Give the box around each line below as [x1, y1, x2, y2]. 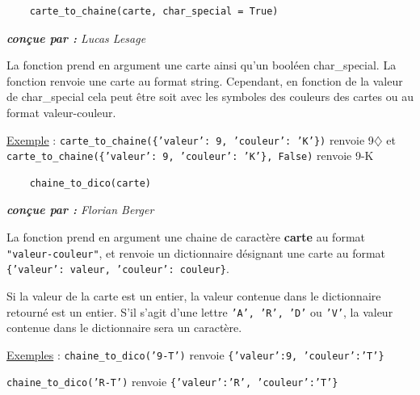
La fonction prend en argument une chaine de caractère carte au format [6, 229, 365, 246]
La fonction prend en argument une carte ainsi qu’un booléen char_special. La [6, 57, 397, 74]
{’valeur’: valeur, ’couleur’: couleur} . [6, 260, 229, 277]
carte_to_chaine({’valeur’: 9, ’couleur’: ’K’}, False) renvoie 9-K [6, 147, 374, 164]
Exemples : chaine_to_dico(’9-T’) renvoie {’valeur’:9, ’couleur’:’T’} [6, 346, 384, 363]
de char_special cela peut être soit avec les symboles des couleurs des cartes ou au [6, 88, 414, 105]
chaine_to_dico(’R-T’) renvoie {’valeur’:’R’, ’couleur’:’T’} [6, 373, 338, 390]
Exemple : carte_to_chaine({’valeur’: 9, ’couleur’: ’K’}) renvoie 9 [6, 131, 374, 148]
